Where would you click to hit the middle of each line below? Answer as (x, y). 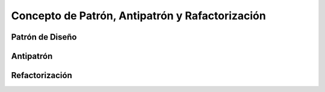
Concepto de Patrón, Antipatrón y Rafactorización (138, 16)
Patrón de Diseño (44, 37)
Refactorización (42, 75)
